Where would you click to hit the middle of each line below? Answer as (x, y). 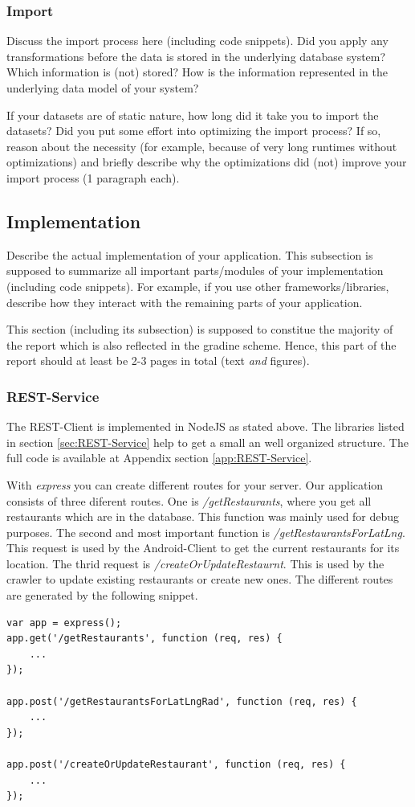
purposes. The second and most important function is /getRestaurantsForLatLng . (206, 532)
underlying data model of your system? (103, 88)
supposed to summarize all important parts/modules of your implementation (195, 270)
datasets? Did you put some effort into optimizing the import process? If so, (194, 131)
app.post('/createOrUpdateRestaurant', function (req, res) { (176, 765)
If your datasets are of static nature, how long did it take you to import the (193, 115)
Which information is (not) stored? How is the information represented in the (197, 72)
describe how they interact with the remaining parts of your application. (185, 302)
